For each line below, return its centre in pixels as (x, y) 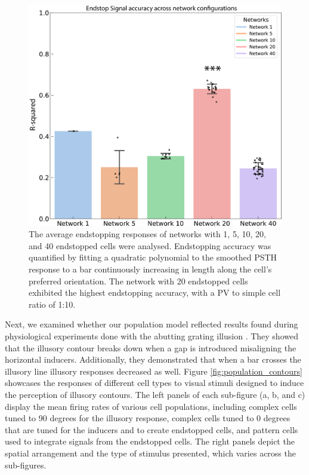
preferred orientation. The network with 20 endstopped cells (138, 281)
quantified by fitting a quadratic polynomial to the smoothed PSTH (153, 257)
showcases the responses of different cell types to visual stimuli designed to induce (154, 383)
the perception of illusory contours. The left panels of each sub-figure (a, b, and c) (155, 395)
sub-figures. (26, 465)
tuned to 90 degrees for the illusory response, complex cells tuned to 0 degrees (148, 418)
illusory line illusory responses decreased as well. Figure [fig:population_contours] (154, 371)
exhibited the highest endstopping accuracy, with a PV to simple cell (155, 292)
